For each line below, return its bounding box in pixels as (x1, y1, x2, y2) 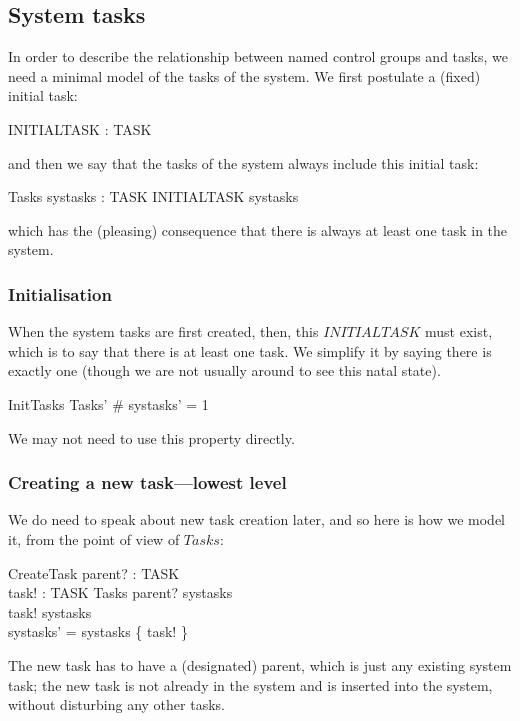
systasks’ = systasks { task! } (8, 621, 188, 642)
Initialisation (8, 281, 112, 306)
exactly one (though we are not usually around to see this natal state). (8, 360, 441, 381)
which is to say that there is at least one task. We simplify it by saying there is (8, 340, 492, 361)
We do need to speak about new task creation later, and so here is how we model (8, 509, 505, 530)
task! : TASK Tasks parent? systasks (8, 582, 233, 603)
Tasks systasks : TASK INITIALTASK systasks (8, 186, 299, 207)
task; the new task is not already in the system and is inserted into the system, (8, 674, 493, 695)
